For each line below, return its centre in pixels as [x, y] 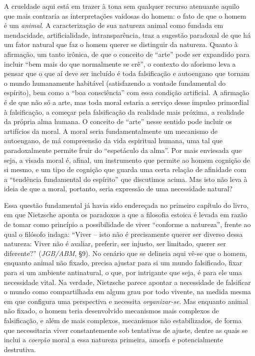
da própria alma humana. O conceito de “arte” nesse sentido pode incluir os [118, 121]
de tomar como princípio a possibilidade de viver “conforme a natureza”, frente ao [127, 224]
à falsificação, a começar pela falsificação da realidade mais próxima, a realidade [124, 112]
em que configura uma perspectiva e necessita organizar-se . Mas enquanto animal [126, 301]
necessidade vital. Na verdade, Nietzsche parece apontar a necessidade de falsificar [127, 282]
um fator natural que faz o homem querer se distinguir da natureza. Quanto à [121, 44]
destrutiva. [20, 349]
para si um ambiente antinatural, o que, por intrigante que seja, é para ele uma [123, 272]
